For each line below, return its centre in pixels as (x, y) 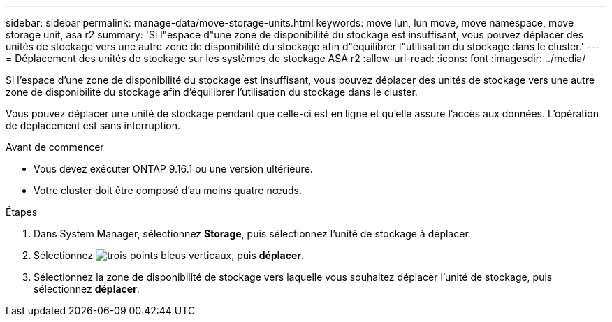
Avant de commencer (55, 147)
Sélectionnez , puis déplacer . (169, 255)
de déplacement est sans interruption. (93, 125)
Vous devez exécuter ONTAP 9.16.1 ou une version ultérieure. (173, 169)
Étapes (22, 212)
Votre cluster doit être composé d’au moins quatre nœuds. (168, 190)
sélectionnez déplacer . (87, 289)
